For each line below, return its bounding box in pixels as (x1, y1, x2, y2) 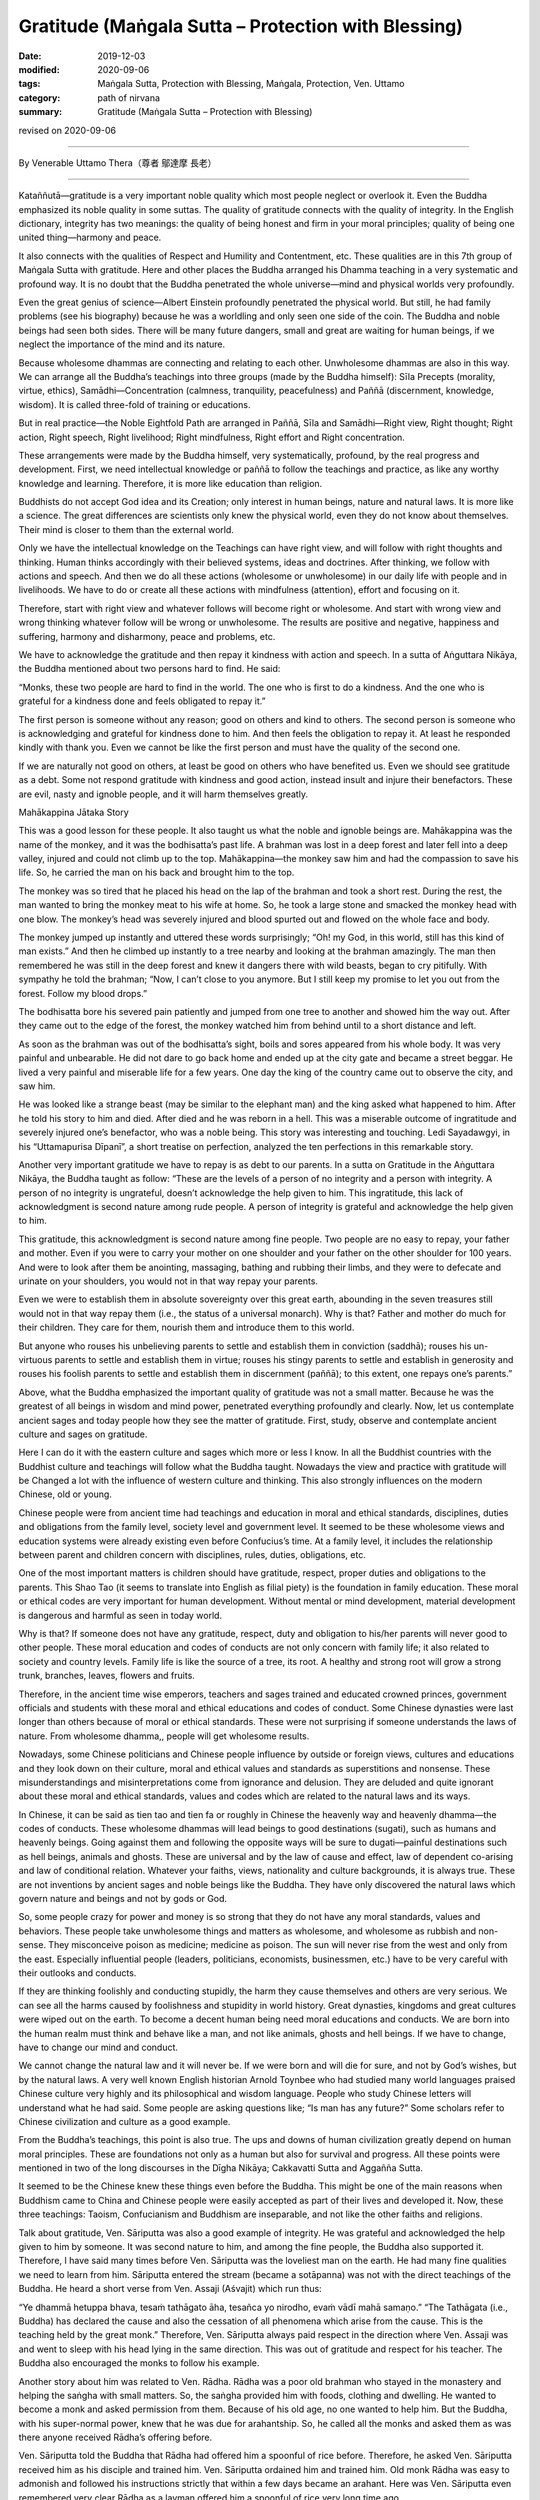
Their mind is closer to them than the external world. (18, 523, 235, 535)
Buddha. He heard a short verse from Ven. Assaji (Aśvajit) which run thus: (18, 2283, 322, 2295)
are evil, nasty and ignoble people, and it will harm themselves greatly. (18, 788, 309, 800)
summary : (18, 106, 63, 118)
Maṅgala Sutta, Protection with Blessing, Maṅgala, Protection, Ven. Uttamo (97, 78, 405, 90)
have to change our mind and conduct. (18, 2041, 179, 2053)
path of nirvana (97, 91, 160, 104)
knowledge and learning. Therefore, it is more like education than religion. (18, 477, 323, 489)
